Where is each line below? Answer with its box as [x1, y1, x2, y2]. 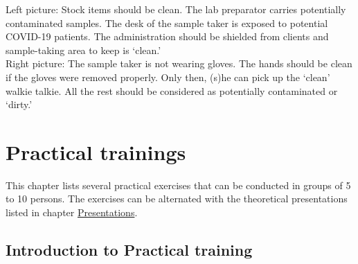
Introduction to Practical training [6, 239, 253, 261]
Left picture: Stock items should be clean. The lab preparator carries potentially [6, 2, 346, 16]
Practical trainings [6, 137, 186, 166]
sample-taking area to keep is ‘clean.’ [6, 42, 161, 57]
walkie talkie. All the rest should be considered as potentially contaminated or [6, 83, 338, 98]
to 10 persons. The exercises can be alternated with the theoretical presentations [6, 191, 348, 206]
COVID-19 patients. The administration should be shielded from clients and [6, 29, 329, 44]
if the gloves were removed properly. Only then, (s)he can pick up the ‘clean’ [6, 69, 330, 84]
